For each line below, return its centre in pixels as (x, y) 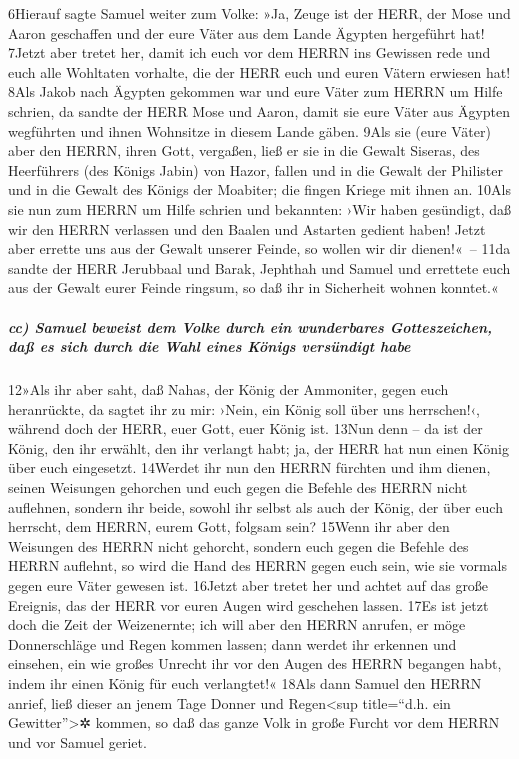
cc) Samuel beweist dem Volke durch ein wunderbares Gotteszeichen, (250, 326)
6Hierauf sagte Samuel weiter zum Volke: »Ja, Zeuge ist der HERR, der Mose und (259, 13)
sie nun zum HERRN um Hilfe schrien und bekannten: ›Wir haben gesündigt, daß (259, 208)
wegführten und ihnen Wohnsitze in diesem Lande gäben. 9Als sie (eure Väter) (249, 130)
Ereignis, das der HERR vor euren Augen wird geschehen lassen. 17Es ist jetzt (248, 604)
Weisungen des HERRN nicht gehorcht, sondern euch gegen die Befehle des (238, 545)
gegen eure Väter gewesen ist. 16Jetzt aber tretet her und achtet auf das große (248, 585)
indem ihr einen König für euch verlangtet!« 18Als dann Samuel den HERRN (245, 682)
